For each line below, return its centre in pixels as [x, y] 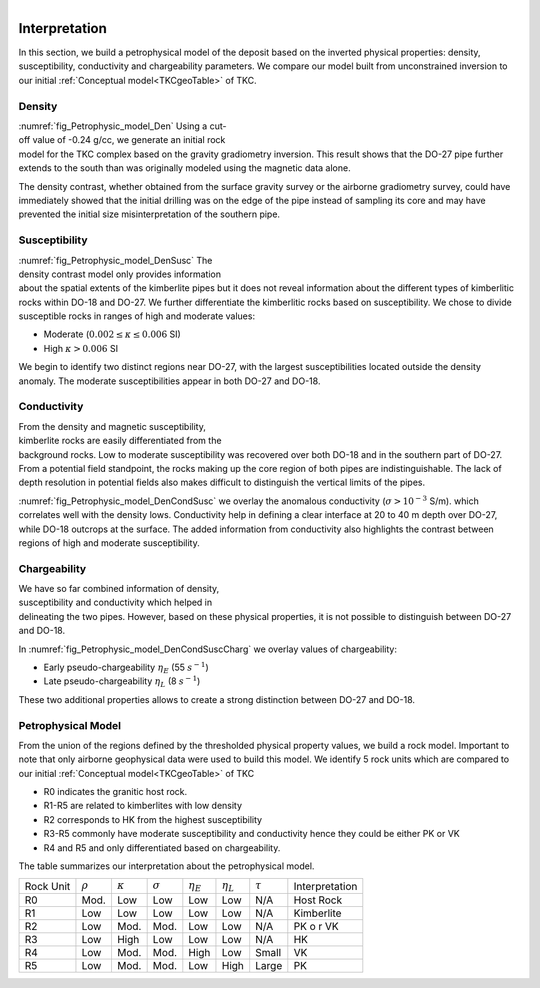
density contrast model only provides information [120, 274]
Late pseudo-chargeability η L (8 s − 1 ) [122, 682]
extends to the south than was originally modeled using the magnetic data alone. [184, 168]
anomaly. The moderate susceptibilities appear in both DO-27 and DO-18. [169, 381]
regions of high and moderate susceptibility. [109, 542]
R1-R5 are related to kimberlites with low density [143, 806]
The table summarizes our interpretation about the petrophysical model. [166, 866]
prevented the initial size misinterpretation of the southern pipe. [149, 214]
